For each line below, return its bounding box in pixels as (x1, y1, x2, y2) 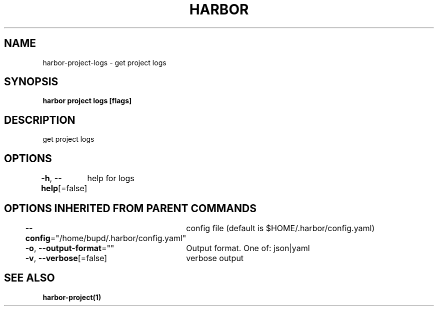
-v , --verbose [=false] (25, 253, 107, 263)
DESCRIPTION (4, 113, 75, 126)
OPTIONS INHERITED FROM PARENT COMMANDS (4, 202, 256, 215)
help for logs (87, 173, 134, 184)
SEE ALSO (4, 272, 55, 285)
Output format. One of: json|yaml (186, 243, 310, 253)
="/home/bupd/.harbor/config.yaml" (50, 233, 186, 243)
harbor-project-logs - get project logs (42, 58, 166, 67)
